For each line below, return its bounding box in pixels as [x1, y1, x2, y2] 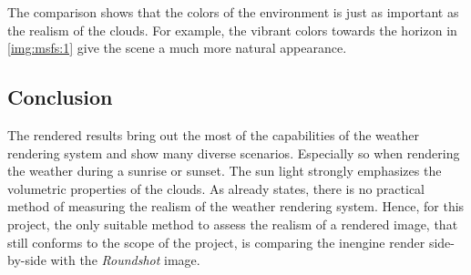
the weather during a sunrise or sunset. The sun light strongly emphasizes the [7, 161, 442, 180]
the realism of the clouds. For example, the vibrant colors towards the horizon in [7, 20, 457, 39]
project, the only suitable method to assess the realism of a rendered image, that [7, 214, 458, 233]
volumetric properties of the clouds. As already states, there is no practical [7, 178, 425, 198]
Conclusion [7, 83, 113, 111]
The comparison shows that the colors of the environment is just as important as [7, 3, 459, 21]
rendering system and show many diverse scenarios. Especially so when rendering [7, 143, 460, 162]
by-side [7, 250, 46, 270]
